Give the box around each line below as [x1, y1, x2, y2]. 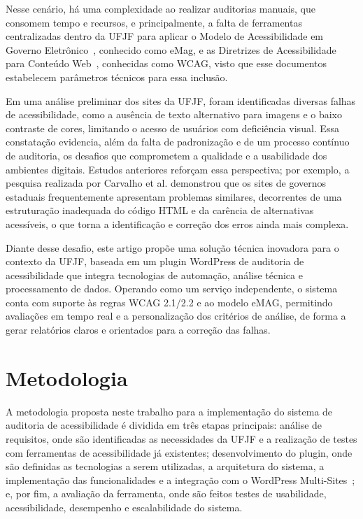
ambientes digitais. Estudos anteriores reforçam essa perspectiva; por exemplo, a [6, 162, 350, 176]
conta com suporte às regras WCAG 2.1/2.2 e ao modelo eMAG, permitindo [6, 294, 333, 309]
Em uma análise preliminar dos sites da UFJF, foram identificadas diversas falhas [6, 93, 356, 108]
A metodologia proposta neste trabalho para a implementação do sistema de [6, 404, 333, 418]
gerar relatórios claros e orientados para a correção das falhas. [6, 322, 271, 337]
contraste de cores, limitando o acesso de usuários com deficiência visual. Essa [6, 120, 339, 135]
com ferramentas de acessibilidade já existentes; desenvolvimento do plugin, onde [6, 445, 353, 460]
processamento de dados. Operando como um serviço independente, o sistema [6, 281, 338, 296]
